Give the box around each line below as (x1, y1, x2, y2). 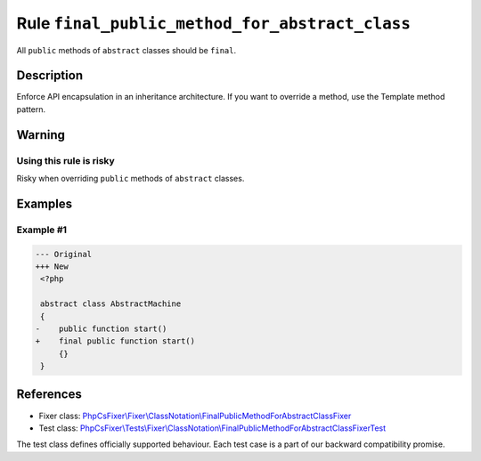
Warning (16, 127, 66, 142)
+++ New (35, 261, 69, 271)
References (16, 387, 82, 402)
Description (16, 68, 84, 84)
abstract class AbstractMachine (40, 299, 182, 309)
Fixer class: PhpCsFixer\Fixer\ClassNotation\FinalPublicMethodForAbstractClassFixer (38, 410, 352, 421)
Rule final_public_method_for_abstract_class (16, 13, 412, 33)
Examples (16, 196, 73, 211)
